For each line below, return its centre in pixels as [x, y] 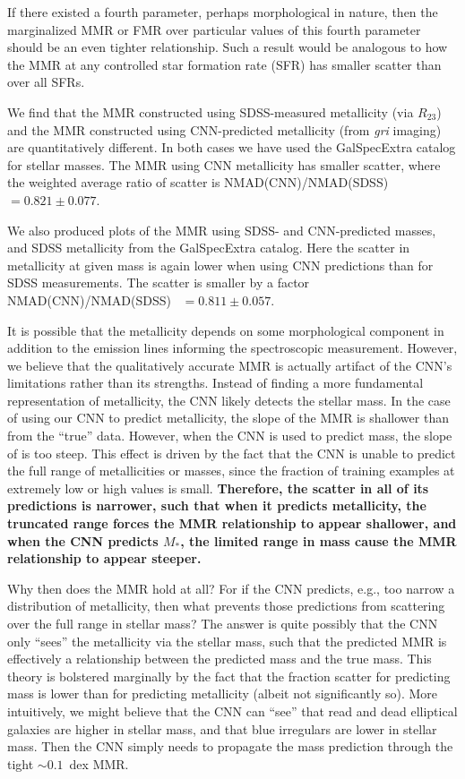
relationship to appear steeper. [104, 558]
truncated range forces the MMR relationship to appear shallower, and [232, 523]
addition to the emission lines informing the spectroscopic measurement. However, [232, 348]
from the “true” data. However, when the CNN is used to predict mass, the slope [230, 436]
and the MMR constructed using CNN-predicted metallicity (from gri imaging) [224, 129]
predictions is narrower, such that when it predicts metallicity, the [217, 505]
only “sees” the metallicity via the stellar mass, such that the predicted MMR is [227, 641]
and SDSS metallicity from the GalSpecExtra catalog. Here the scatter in [209, 248]
